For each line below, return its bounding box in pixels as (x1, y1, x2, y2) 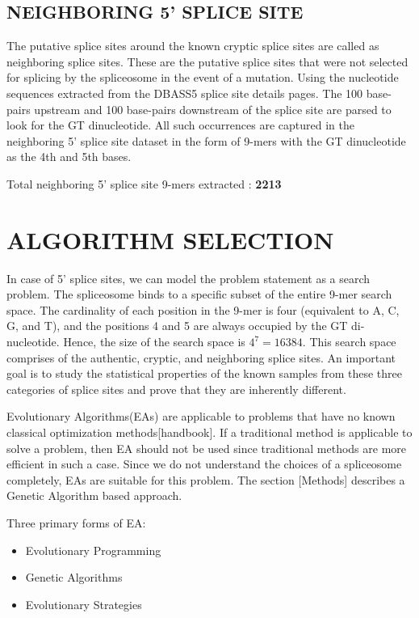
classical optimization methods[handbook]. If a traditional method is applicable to (6, 424, 413, 441)
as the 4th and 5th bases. (6, 148, 132, 165)
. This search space (302, 333, 396, 350)
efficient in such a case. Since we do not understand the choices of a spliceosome (6, 455, 402, 472)
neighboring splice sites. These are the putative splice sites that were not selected (6, 53, 409, 70)
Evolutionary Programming (25, 541, 161, 558)
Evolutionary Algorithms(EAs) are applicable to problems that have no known (6, 408, 396, 425)
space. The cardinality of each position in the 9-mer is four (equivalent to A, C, (6, 301, 400, 318)
